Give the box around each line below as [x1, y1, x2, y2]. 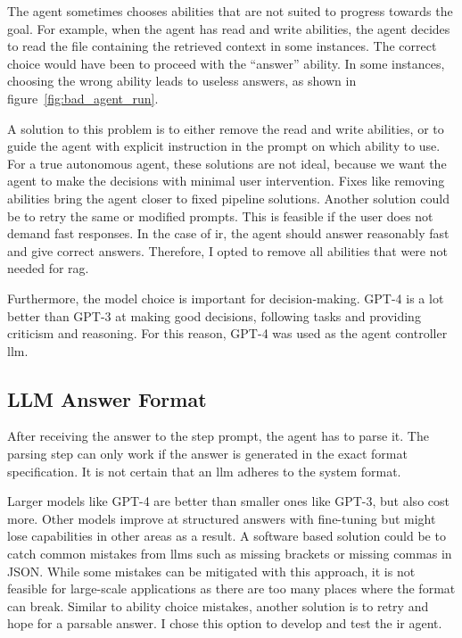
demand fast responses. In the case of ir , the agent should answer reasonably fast [7, 224, 450, 243]
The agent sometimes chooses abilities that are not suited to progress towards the [7, 2, 453, 20]
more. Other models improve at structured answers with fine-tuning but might [7, 509, 436, 527]
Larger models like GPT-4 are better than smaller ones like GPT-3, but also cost [7, 492, 450, 510]
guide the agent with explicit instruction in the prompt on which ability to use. [7, 137, 441, 155]
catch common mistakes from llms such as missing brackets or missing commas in [7, 544, 452, 563]
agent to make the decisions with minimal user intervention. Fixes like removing [7, 171, 445, 190]
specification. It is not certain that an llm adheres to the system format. [7, 461, 401, 480]
